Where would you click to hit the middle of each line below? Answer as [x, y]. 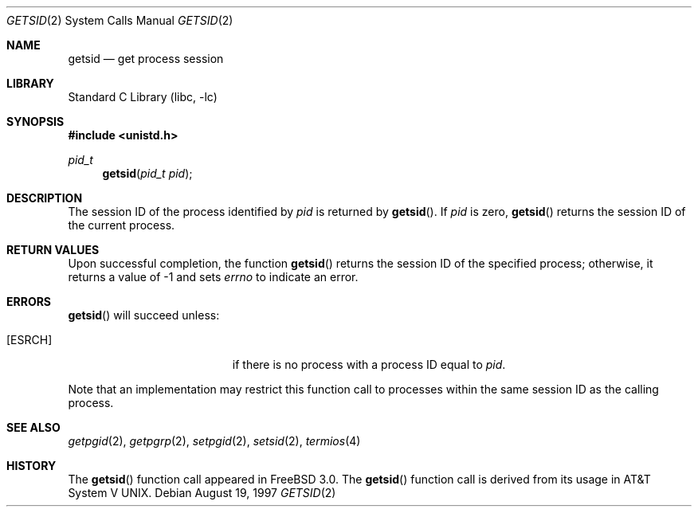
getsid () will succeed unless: [144, 315]
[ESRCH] [29, 340]
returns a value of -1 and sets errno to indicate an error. [213, 277]
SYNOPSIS [35, 121]
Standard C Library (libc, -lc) [143, 97]
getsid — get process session [146, 59]
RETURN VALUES [53, 250]
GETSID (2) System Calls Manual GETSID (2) [120, 20]
